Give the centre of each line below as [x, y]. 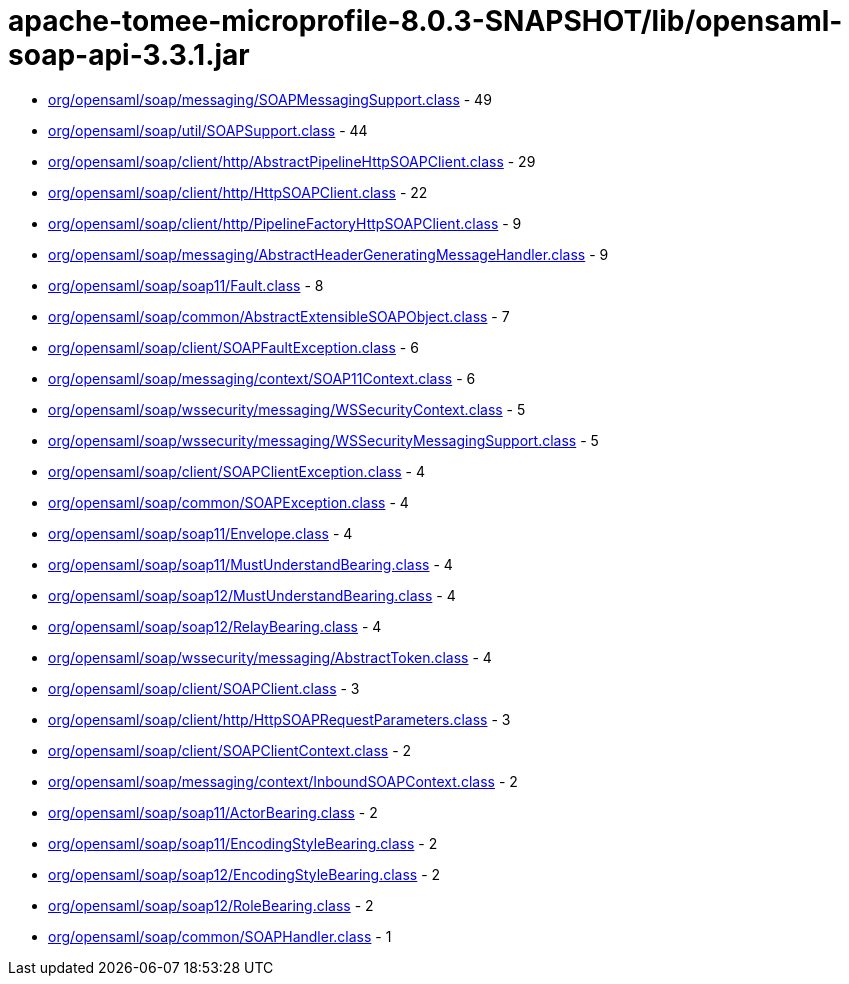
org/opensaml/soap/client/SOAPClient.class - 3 [204, 688]
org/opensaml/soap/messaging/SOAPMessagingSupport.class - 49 [270, 99]
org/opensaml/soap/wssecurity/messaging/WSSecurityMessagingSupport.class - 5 [323, 440]
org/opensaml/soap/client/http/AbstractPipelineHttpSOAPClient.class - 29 [292, 161]
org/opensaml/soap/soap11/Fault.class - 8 [186, 285]
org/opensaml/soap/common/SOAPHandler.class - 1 [220, 936]
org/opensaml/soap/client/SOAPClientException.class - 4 [237, 471]
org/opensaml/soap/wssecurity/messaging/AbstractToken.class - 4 [270, 657]
